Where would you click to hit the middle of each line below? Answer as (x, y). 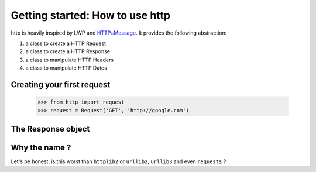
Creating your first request (61, 85)
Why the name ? (41, 147)
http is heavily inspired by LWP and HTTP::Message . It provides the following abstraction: (119, 33)
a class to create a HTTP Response (68, 51)
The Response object (50, 129)
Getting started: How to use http (91, 15)
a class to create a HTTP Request (66, 43)
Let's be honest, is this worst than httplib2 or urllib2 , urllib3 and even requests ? (118, 161)
